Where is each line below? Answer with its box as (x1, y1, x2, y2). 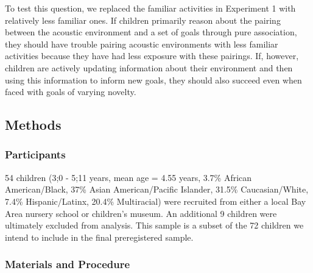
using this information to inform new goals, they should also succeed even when (5, 73, 302, 86)
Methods (5, 115, 62, 134)
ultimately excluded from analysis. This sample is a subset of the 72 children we (5, 219, 304, 232)
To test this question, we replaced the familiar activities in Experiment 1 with (5, 2, 296, 14)
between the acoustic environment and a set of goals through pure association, (5, 26, 297, 38)
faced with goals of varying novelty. (5, 85, 136, 98)
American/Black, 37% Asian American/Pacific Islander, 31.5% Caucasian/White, (5, 183, 309, 196)
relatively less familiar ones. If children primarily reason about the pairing (5, 13, 281, 26)
